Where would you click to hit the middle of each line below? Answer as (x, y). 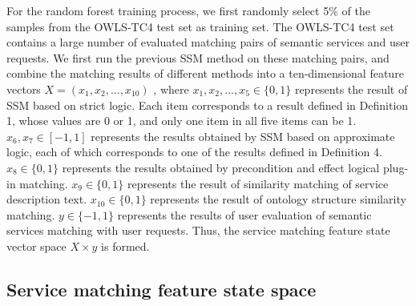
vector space (36, 246)
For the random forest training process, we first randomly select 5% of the (188, 10)
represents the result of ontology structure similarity (278, 199)
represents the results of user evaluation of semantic (244, 214)
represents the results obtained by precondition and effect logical (221, 167)
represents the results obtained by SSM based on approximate (243, 136)
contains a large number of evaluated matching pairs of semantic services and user (208, 42)
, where (171, 89)
